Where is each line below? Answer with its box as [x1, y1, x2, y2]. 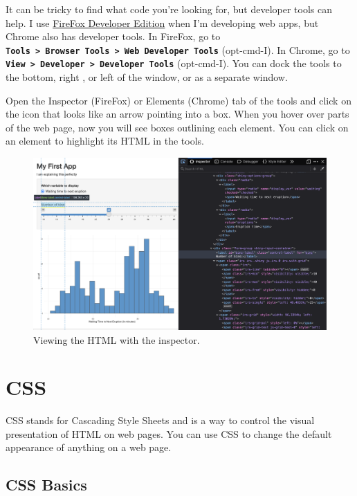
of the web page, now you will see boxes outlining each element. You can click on [6, 120, 349, 134]
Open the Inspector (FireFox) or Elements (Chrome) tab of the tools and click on [6, 93, 351, 107]
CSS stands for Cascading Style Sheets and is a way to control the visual [6, 413, 315, 428]
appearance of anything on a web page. [6, 440, 172, 454]
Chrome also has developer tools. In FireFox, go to [6, 29, 221, 44]
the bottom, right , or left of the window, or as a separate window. [6, 70, 288, 84]
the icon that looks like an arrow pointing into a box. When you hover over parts [6, 107, 349, 121]
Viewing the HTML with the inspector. [33, 332, 200, 347]
